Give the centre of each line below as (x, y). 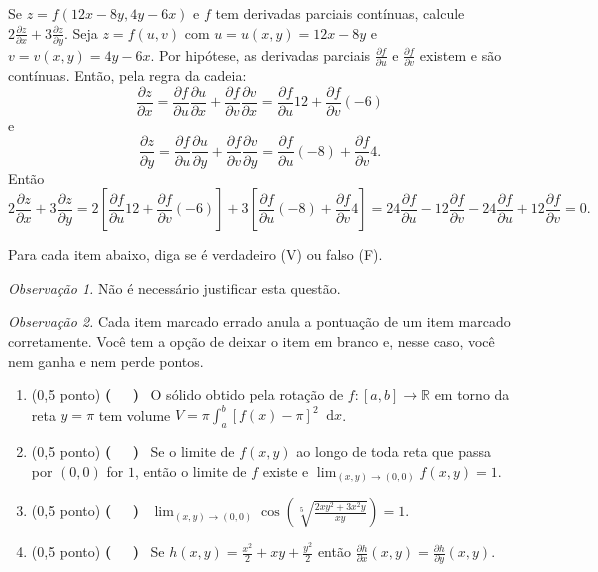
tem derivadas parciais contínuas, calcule (340, 13)
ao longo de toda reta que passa (393, 450)
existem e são (460, 54)
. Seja (80, 32)
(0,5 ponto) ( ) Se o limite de (133, 450)
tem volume (134, 414)
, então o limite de (190, 470)
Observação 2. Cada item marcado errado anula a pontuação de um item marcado (259, 321)
